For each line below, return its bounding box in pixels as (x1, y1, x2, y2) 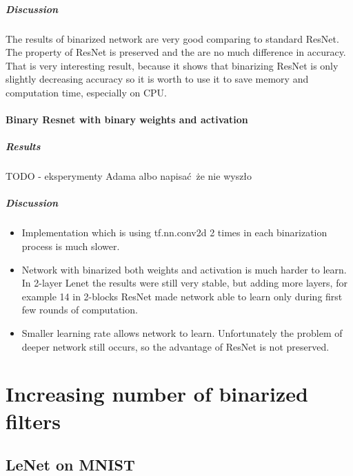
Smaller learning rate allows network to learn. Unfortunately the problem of (21, 326, 343, 340)
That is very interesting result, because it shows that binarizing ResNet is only (6, 58, 339, 72)
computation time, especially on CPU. (6, 85, 167, 99)
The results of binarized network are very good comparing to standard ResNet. (6, 31, 339, 45)
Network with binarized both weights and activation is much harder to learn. (21, 262, 347, 276)
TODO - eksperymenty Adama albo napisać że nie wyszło (6, 169, 252, 183)
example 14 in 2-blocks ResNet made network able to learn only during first (21, 289, 343, 303)
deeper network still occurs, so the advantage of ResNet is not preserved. (21, 339, 330, 353)
